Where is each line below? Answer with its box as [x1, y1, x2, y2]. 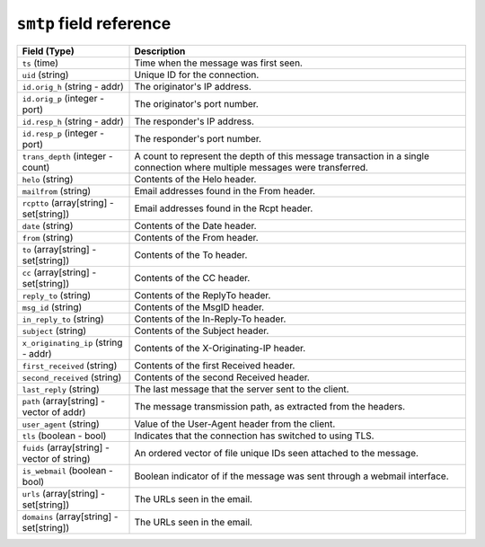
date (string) [22, 219, 74, 232]
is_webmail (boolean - [22, 463, 113, 476]
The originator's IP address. [134, 80, 251, 93]
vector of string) [22, 452, 91, 464]
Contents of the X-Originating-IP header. [134, 341, 306, 354]
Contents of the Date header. [134, 219, 257, 232]
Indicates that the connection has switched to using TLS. [134, 429, 375, 442]
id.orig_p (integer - [22, 92, 105, 104]
